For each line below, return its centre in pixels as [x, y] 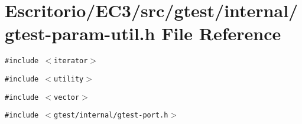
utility [69, 79]
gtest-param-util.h [80, 33]
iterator [71, 61]
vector [67, 97]
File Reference [221, 33]
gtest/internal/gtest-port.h [111, 115]
